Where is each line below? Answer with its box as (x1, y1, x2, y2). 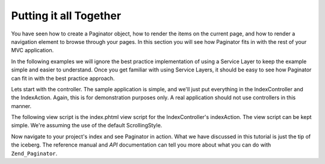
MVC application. (11, 47, 54, 54)
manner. (11, 102, 32, 109)
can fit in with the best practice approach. (11, 74, 115, 82)
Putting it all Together (11, 9, 122, 22)
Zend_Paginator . (11, 150, 58, 157)
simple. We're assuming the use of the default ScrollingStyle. (11, 122, 162, 129)
